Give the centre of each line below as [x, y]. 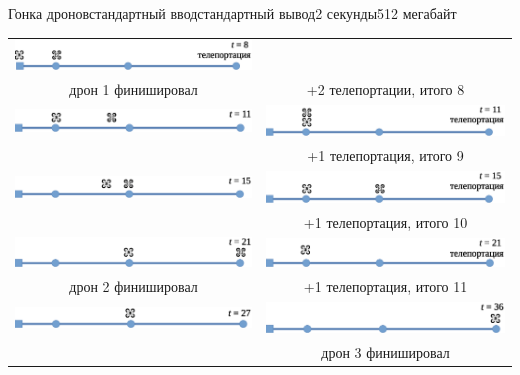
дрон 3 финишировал [385, 351]
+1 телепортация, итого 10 [385, 221]
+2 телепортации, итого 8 [385, 88]
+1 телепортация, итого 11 [385, 286]
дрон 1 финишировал [133, 88]
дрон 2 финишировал [133, 286]
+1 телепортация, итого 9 [385, 155]
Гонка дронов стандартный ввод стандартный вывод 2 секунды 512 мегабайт [232, 13]
